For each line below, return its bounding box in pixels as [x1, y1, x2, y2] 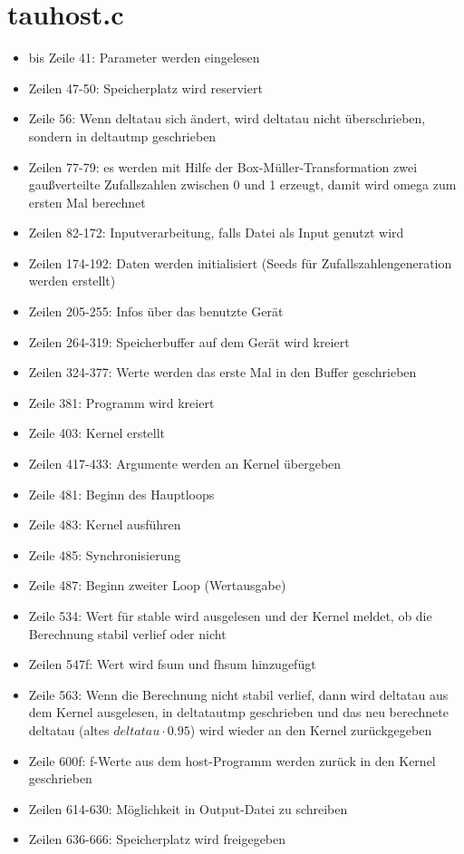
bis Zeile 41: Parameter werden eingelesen [28, 48, 260, 67]
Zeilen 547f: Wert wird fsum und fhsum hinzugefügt [28, 655, 316, 674]
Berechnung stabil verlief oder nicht [28, 624, 227, 643]
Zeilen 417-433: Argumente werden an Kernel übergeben [28, 454, 342, 473]
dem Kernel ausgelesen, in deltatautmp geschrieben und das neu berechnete [28, 703, 449, 722]
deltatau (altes [28, 720, 110, 739]
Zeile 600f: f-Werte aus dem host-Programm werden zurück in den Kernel [28, 751, 436, 770]
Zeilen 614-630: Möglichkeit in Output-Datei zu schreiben [28, 799, 348, 818]
